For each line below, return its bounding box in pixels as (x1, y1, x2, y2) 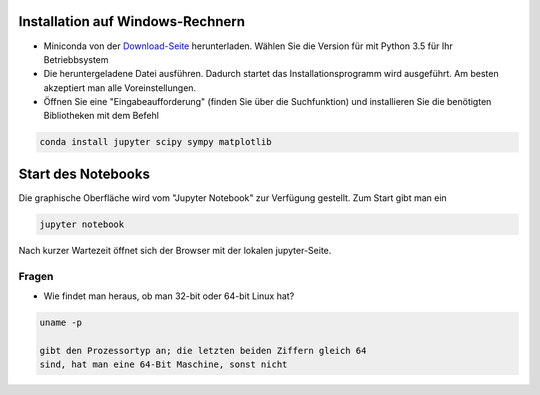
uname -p (39, 317, 83, 329)
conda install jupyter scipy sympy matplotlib (39, 136, 272, 148)
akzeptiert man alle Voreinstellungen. (43, 81, 197, 94)
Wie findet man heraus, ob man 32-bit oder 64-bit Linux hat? (43, 290, 295, 302)
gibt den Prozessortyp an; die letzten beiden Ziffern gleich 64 (39, 345, 367, 356)
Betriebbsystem (43, 53, 109, 65)
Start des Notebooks (18, 165, 150, 182)
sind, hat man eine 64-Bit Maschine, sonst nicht (39, 359, 288, 370)
